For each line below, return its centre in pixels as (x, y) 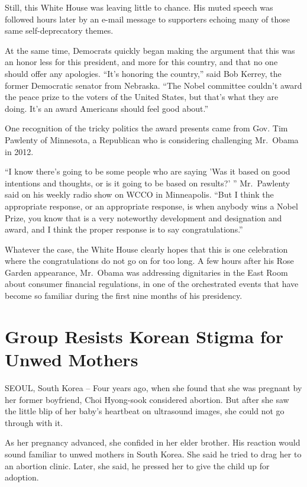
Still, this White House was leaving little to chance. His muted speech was (139, 7)
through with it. (34, 422)
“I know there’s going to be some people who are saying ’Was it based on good (148, 171)
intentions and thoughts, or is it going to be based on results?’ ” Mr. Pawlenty (148, 183)
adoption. (22, 477)
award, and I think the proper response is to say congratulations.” (124, 229)
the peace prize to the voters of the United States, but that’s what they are (142, 97)
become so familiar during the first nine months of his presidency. (124, 296)
